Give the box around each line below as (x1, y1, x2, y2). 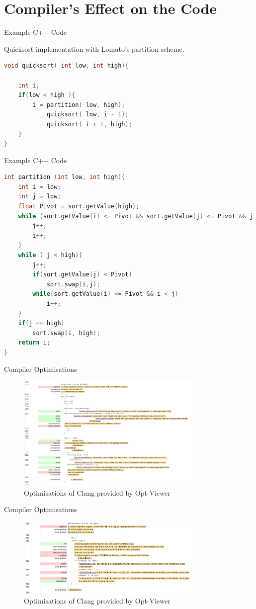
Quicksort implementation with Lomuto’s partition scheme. (4, 43, 184, 54)
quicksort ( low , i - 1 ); (46, 111, 129, 118)
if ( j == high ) (18, 320, 65, 327)
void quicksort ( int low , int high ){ (4, 62, 129, 70)
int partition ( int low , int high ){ (4, 174, 125, 181)
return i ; (18, 339, 51, 347)
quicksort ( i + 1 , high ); (46, 120, 132, 128)
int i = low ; (18, 183, 61, 190)
